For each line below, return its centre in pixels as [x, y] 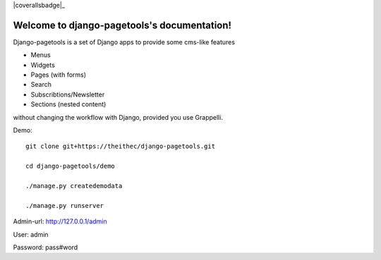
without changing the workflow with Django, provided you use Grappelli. [118, 117]
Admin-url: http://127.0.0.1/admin [60, 221]
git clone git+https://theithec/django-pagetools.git [120, 147]
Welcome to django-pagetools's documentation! [122, 25]
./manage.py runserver [65, 205]
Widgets [43, 65]
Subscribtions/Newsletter [68, 94]
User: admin [31, 234]
